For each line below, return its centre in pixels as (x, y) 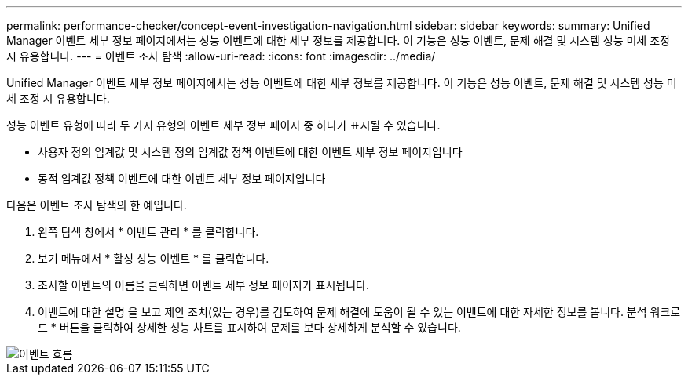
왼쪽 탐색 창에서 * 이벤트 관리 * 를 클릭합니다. (148, 232)
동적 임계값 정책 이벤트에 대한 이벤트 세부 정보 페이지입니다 (182, 178)
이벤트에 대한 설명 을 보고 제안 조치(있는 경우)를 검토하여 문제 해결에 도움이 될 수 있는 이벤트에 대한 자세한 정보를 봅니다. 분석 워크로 (359, 312)
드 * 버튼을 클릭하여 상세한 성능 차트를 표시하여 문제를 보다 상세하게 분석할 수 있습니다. (249, 327)
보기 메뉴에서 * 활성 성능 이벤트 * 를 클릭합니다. (154, 258)
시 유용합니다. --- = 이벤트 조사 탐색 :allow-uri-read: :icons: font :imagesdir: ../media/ (221, 56)
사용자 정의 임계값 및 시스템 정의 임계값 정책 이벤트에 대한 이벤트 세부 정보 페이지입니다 (250, 152)
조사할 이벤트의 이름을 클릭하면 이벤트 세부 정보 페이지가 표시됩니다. (203, 285)
